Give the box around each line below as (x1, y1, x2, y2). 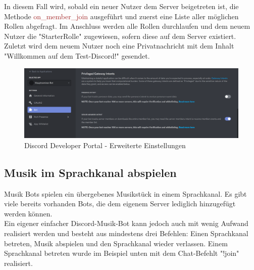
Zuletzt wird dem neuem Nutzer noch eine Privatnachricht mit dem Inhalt (4, 40, 234, 51)
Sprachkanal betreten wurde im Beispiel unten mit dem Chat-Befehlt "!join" (4, 248, 239, 258)
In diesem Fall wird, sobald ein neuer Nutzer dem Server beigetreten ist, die (4, 1, 239, 11)
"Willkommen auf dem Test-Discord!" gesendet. (4, 50, 150, 61)
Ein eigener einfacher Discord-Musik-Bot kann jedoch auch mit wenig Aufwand (4, 218, 248, 229)
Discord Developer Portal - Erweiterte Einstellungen (24, 140, 186, 150)
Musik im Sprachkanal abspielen (4, 164, 177, 180)
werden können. (4, 208, 53, 218)
